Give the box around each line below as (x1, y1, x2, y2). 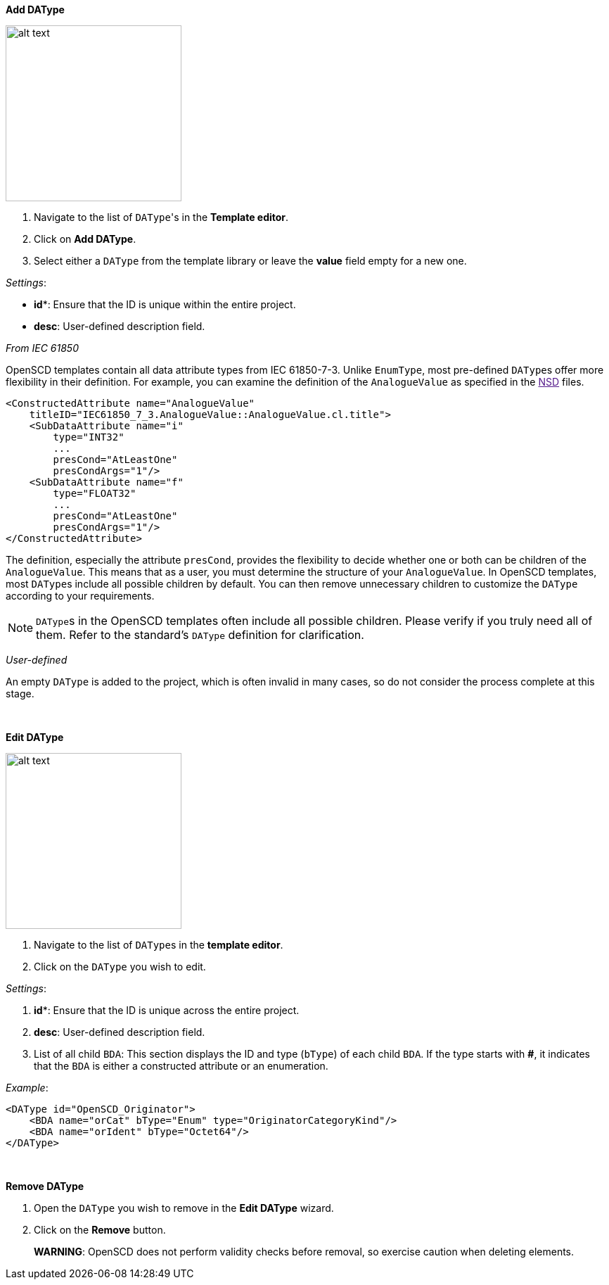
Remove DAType (6, 1180, 84, 1192)
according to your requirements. (6, 590, 155, 602)
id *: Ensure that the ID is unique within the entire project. (34, 298, 296, 310)
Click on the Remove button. (34, 1224, 166, 1236)
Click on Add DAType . (34, 233, 136, 245)
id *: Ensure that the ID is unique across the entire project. (34, 1004, 300, 1016)
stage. (6, 688, 34, 700)
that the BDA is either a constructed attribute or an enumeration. (34, 1060, 328, 1072)
